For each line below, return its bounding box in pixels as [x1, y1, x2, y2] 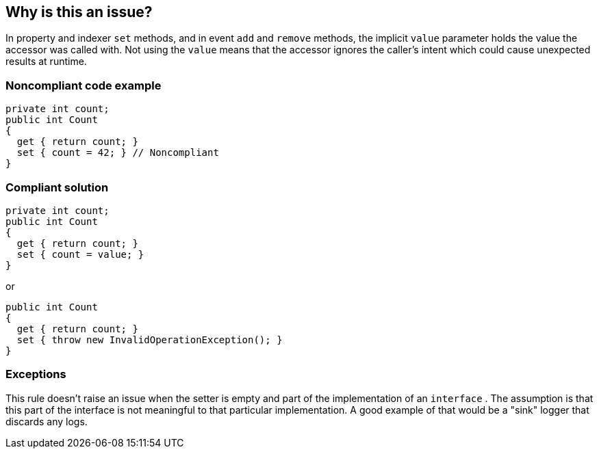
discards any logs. [5, 415, 88, 427]
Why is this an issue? [5, 3, 153, 21]
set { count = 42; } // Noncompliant [16, 147, 219, 159]
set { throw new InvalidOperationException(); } [16, 334, 283, 345]
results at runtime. [5, 55, 87, 68]
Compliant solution [5, 180, 109, 194]
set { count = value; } [16, 248, 144, 260]
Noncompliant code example [5, 78, 162, 92]
